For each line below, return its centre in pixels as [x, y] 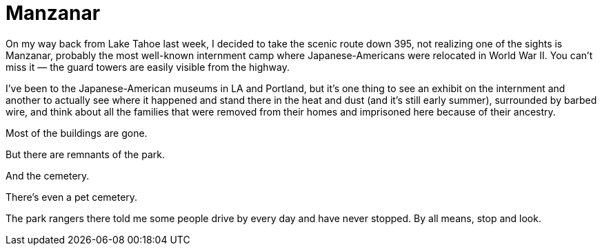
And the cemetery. [48, 175]
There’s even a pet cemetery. [72, 197]
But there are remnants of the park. [85, 154]
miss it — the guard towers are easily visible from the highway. [148, 67]
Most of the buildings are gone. [77, 133]
